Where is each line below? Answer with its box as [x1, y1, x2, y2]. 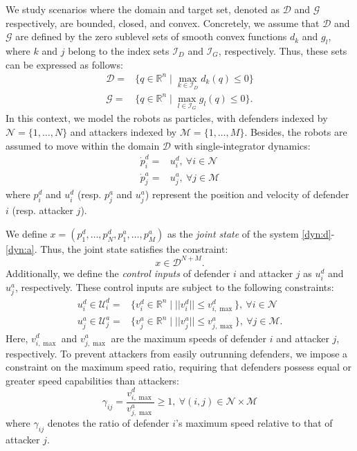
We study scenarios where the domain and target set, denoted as [6, 2, 280, 16]
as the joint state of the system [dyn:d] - [167, 226, 335, 240]
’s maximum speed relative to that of [176, 416, 333, 430]
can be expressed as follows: [6, 57, 123, 71]
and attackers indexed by [70, 125, 177, 139]
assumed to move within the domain [6, 138, 160, 152]
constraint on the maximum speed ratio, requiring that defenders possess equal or [6, 360, 352, 374]
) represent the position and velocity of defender [145, 187, 349, 202]
